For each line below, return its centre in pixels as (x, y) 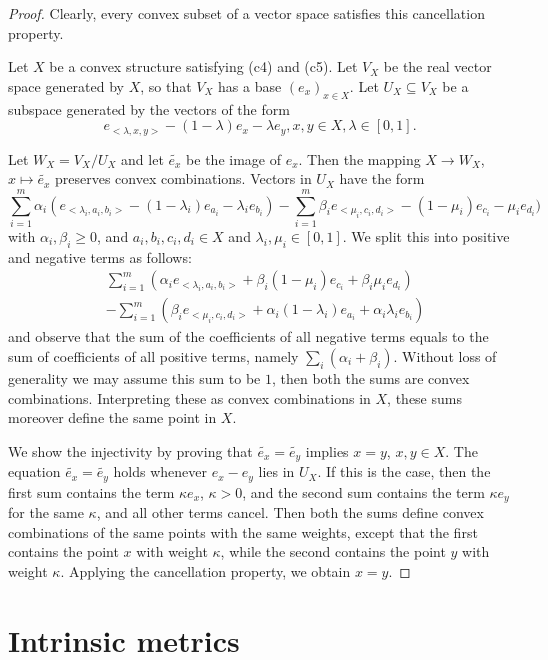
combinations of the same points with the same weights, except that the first (243, 531)
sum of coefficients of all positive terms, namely (153, 355)
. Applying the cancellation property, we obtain (205, 570)
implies (327, 450)
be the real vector (437, 66)
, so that (166, 85)
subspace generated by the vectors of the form (149, 108)
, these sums (424, 397)
